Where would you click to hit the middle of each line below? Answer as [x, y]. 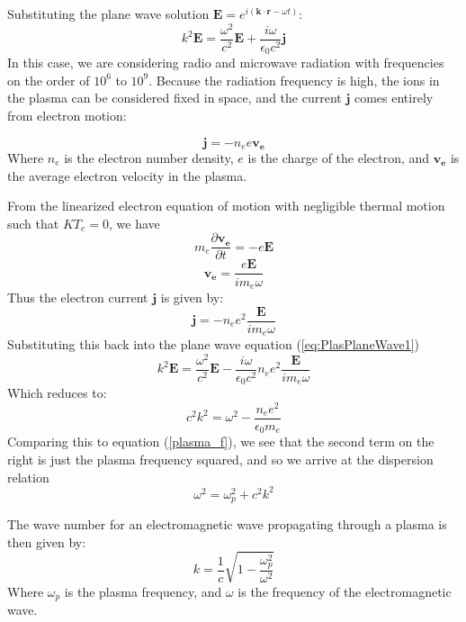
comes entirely [394, 98]
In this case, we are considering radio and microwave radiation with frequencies [226, 63]
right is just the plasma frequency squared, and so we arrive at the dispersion [220, 460]
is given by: [192, 297]
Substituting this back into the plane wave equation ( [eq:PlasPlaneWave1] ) [214, 344]
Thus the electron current [78, 297]
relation [28, 477]
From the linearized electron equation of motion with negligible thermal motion [226, 206]
